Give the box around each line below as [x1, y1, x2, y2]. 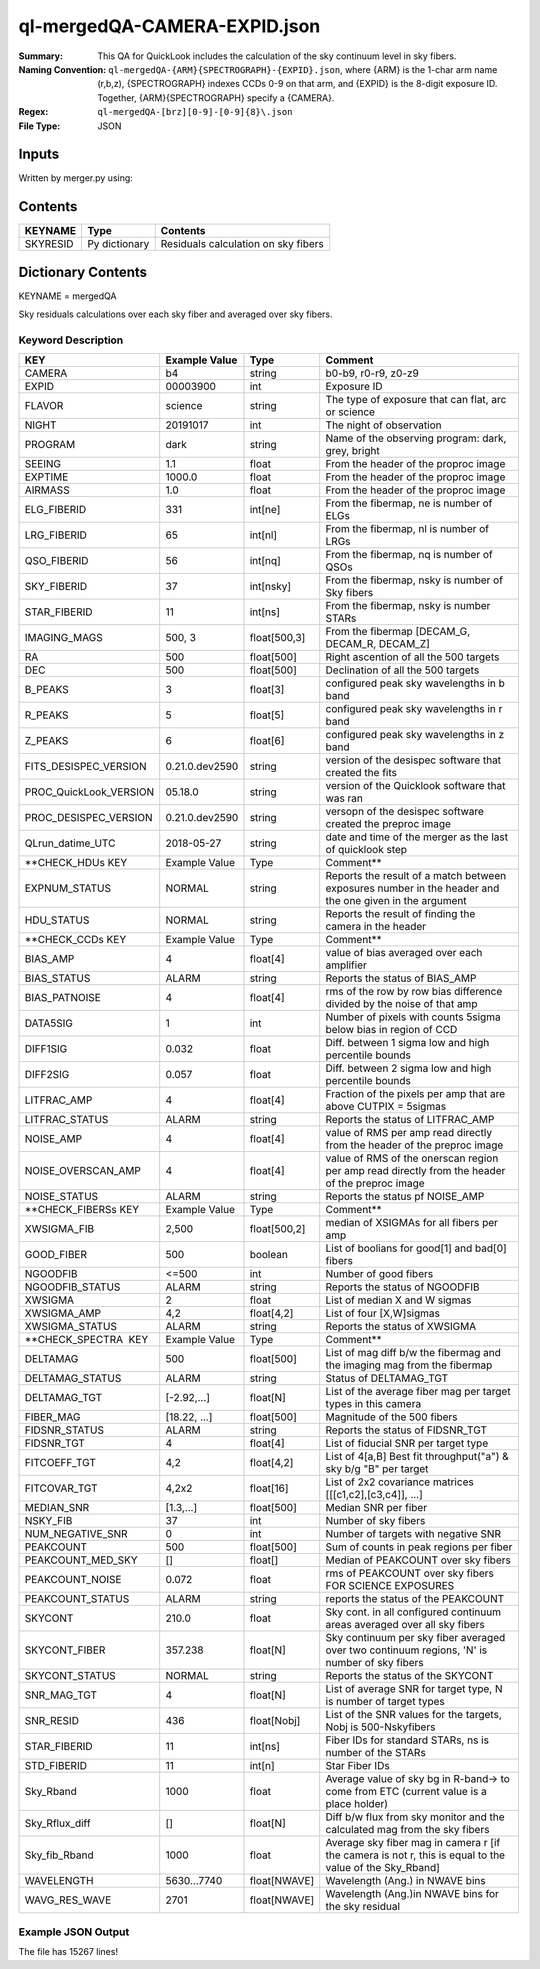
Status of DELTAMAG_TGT [325, 1371, 449, 1385]
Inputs [18, 146, 60, 163]
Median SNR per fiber [325, 1501, 428, 1515]
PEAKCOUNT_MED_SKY [24, 1553, 139, 1567]
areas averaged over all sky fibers [325, 1618, 485, 1632]
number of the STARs [325, 1746, 427, 1760]
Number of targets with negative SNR [325, 1527, 502, 1541]
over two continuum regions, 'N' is [325, 1643, 488, 1657]
